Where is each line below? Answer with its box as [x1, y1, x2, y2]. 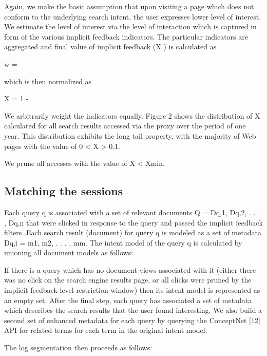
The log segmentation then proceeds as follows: [4, 342, 152, 353]
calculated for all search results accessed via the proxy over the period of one [4, 120, 246, 131]
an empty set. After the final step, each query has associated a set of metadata [4, 294, 252, 305]
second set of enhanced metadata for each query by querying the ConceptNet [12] [4, 314, 260, 325]
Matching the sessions [4, 183, 123, 199]
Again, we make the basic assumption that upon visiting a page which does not [4, 1, 254, 11]
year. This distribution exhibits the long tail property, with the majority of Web [4, 130, 256, 141]
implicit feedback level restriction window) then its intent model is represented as [4, 285, 260, 295]
